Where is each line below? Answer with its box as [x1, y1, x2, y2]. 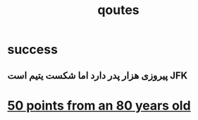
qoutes [97, 2, 140, 18]
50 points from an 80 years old [7, 98, 192, 114]
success [7, 41, 58, 58]
